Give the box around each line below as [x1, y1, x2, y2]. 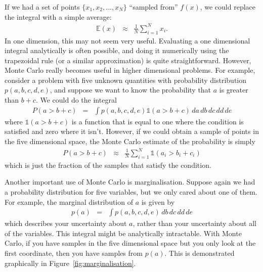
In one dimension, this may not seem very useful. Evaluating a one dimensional [5, 35, 250, 46]
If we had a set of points [5, 2, 80, 12]
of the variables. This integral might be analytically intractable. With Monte [5, 228, 242, 238]
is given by [141, 196, 175, 207]
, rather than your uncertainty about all [133, 218, 256, 229]
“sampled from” [129, 2, 178, 12]
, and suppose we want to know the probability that [50, 84, 211, 95]
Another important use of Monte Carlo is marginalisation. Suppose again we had [5, 176, 255, 187]
